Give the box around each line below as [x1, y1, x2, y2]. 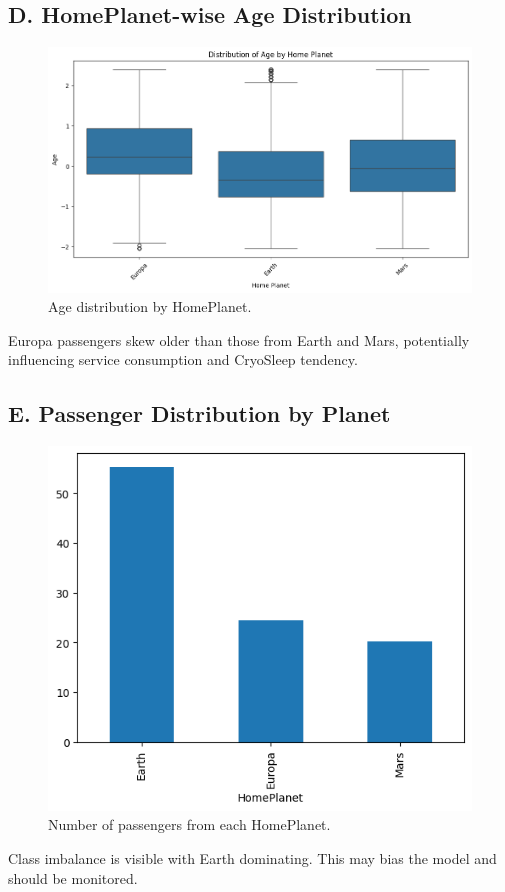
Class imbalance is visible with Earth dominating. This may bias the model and [8, 847, 497, 868]
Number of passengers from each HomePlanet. [48, 814, 331, 835]
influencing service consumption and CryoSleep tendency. [8, 349, 358, 370]
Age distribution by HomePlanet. [48, 296, 252, 317]
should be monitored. [8, 867, 138, 888]
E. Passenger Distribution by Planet [8, 398, 391, 429]
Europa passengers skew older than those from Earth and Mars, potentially [8, 329, 470, 350]
